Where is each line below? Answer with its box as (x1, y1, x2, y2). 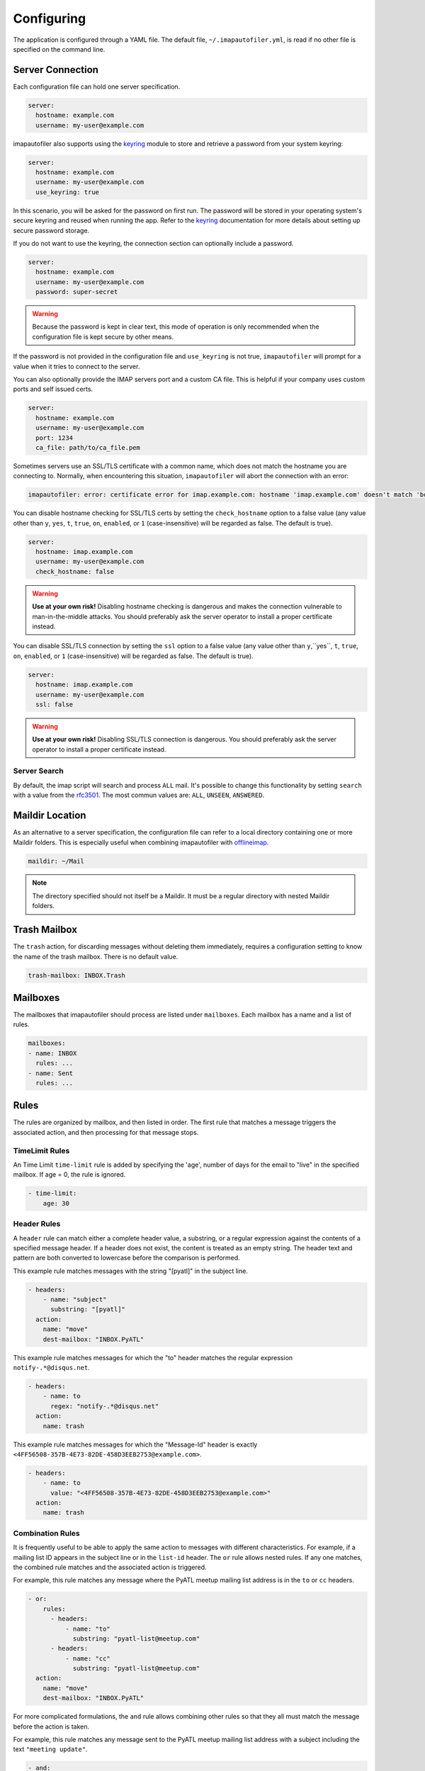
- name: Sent (28, 1069, 74, 1077)
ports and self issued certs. (13, 385, 93, 393)
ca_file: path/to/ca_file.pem (35, 443, 141, 451)
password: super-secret (35, 288, 118, 296)
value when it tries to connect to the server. (13, 362, 140, 370)
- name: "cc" (64, 1654, 111, 1663)
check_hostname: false (35, 567, 115, 575)
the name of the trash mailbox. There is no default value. (13, 952, 178, 961)
